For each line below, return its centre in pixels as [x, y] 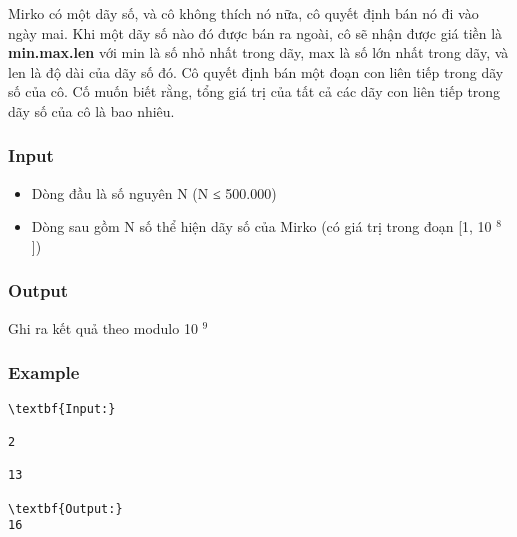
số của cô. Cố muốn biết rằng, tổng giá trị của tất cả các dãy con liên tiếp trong [254, 91]
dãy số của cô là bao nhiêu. [91, 110]
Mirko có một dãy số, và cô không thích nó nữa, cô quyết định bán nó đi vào [243, 13]
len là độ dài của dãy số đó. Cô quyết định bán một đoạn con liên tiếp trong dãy [256, 71]
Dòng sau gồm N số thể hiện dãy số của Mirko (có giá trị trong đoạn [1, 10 [261, 226]
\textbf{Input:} [62, 408]
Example [44, 372]
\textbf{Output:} [65, 508]
